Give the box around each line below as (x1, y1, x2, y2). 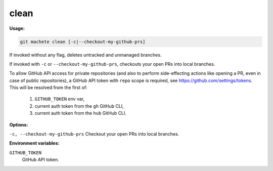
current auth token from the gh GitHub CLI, (34, 103, 124, 109)
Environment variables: (9, 140, 60, 146)
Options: (9, 121, 28, 127)
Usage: (9, 25, 25, 31)
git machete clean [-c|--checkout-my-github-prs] (20, 38, 146, 45)
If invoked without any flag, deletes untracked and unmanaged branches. (9, 52, 162, 58)
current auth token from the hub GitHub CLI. (34, 110, 126, 116)
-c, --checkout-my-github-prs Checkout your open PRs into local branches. (9, 131, 179, 137)
